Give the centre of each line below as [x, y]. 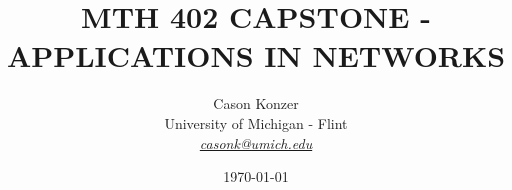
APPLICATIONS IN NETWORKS [256, 55]
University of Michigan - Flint [256, 122]
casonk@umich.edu [256, 142]
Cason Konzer [256, 103]
